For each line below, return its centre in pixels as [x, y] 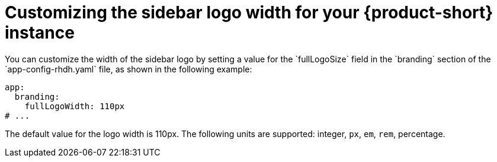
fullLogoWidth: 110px [75, 106]
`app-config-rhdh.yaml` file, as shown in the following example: [129, 69]
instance [40, 33]
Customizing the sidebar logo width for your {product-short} [249, 12]
